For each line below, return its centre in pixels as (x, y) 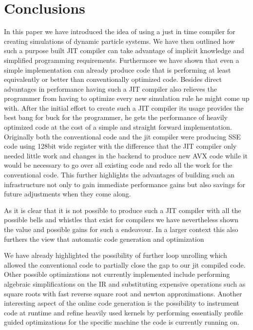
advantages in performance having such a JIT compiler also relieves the (110, 88)
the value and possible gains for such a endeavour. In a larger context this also (121, 229)
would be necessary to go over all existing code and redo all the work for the (118, 165)
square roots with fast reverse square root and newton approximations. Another (123, 293)
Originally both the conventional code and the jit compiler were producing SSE (122, 136)
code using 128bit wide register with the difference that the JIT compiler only (120, 146)
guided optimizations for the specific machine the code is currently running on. (122, 322)
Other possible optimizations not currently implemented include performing (117, 274)
